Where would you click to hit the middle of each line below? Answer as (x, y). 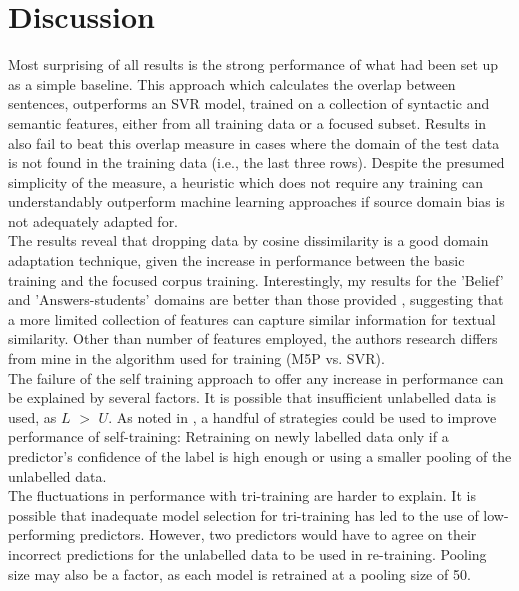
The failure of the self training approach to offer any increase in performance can (256, 377)
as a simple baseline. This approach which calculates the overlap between (232, 83)
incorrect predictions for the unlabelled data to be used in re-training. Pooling (247, 553)
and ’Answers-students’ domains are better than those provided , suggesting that (256, 299)
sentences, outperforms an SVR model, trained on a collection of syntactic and (249, 103)
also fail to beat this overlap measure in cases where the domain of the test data (254, 142)
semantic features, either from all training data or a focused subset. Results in (247, 122)
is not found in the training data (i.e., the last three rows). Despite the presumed (256, 162)
